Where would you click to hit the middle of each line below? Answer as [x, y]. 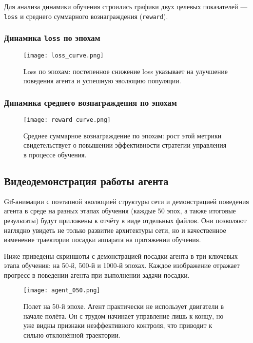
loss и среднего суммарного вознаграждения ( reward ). [86, 16]
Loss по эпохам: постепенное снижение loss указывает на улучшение [126, 71]
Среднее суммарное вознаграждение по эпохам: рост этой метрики [123, 135]
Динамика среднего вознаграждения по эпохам [90, 102]
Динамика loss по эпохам [52, 38]
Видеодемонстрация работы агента [86, 181]
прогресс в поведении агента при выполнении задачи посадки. [97, 275]
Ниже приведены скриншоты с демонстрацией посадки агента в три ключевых [121, 256]
